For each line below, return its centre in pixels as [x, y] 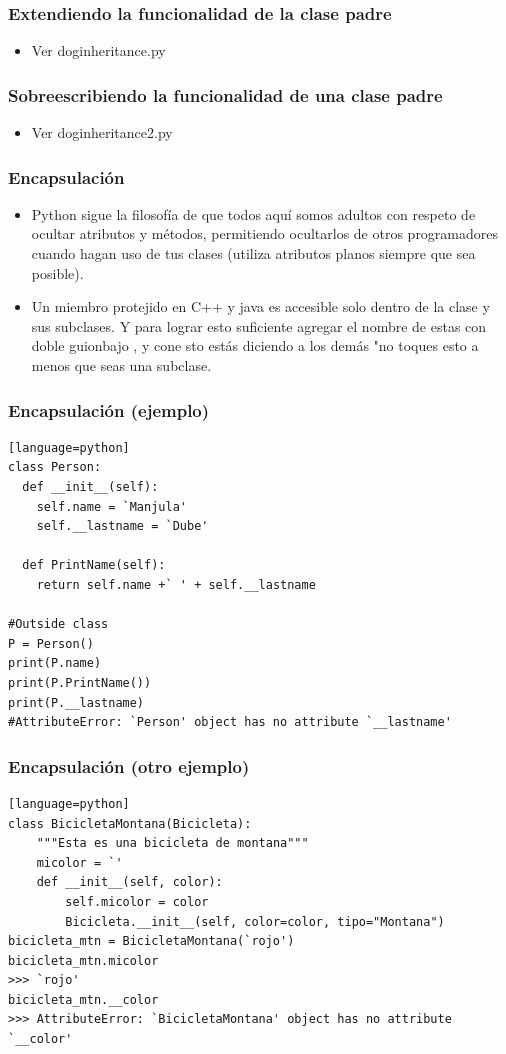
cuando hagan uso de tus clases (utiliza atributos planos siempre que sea [253, 253]
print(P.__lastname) [76, 702]
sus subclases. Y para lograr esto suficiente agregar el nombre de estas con [259, 325]
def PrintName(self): [94, 565]
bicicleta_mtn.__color [83, 999]
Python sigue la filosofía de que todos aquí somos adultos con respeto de [253, 213]
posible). [57, 272]
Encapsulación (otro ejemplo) [129, 765]
